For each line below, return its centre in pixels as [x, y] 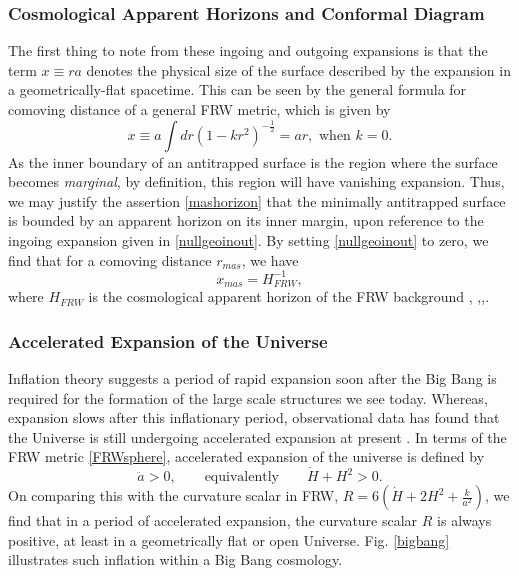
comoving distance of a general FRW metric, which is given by [199, 109]
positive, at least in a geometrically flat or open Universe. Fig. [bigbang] [229, 539]
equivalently [241, 477]
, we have [270, 259]
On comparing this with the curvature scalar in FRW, [173, 495]
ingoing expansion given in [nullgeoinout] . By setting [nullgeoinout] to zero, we [248, 239]
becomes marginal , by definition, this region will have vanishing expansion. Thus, [256, 181]
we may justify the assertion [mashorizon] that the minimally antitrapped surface [257, 200]
